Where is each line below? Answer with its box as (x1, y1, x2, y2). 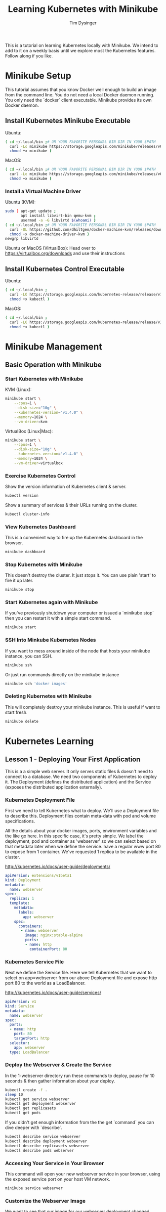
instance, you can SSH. (5, 653, 53, 659)
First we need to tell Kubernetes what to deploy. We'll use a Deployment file (5, 807, 159, 814)
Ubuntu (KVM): (5, 199, 36, 205)
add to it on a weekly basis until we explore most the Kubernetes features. (5, 47, 156, 53)
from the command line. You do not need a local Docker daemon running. (5, 91, 155, 97)
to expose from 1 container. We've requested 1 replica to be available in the (5, 849, 158, 855)
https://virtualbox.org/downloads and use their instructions (5, 251, 125, 257)
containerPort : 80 (29, 947, 68, 952)
